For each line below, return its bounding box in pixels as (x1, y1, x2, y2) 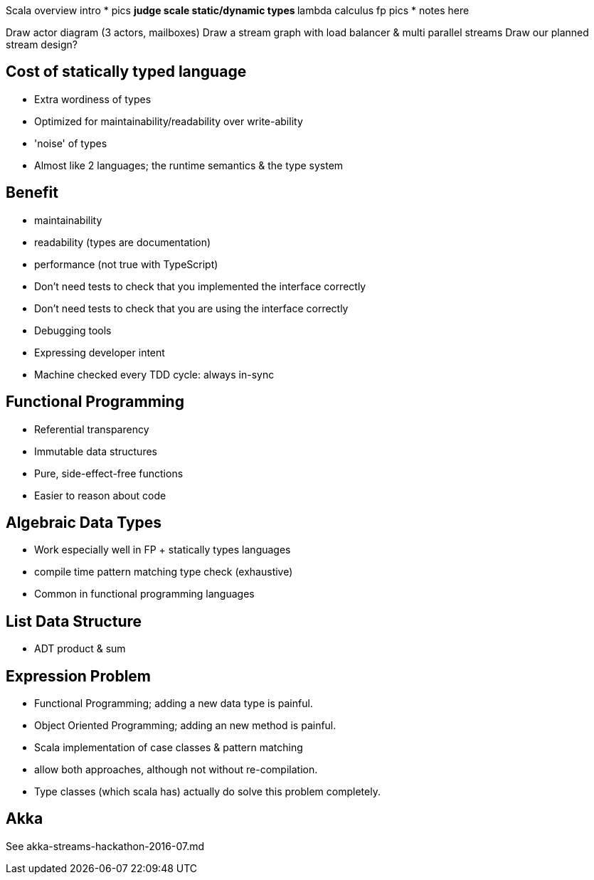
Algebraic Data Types (6, 513, 162, 531)
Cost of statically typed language (6, 63, 247, 81)
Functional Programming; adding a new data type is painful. (34, 697, 313, 710)
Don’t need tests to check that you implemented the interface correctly (34, 280, 366, 292)
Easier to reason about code (34, 489, 166, 502)
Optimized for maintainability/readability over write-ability (34, 115, 303, 127)
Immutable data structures (34, 445, 157, 457)
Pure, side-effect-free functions (34, 467, 184, 479)
